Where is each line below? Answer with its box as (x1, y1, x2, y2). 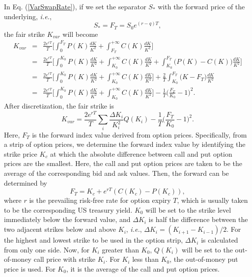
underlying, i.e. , (4, 11, 52, 21)
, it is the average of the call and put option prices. (66, 263, 220, 274)
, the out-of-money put (169, 254, 238, 264)
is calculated (201, 235, 238, 245)
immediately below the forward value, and (4, 214, 131, 224)
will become (62, 28, 98, 39)
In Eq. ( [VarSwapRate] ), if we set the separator (4, 1, 146, 11)
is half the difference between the (148, 214, 248, 224)
